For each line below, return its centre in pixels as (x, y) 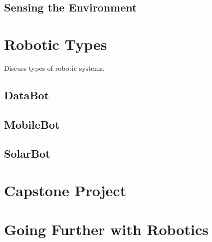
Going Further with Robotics (106, 229)
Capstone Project (65, 190)
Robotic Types (56, 44)
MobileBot (32, 124)
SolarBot (27, 153)
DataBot (27, 95)
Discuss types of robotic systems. (54, 68)
